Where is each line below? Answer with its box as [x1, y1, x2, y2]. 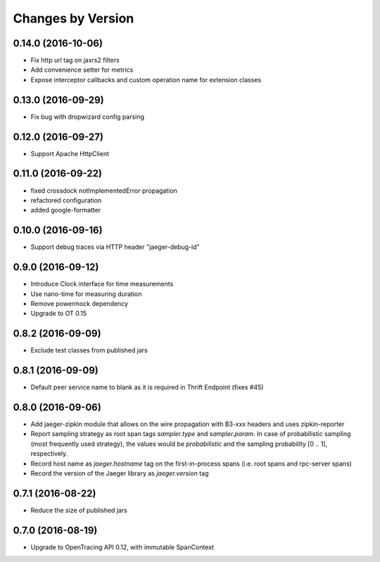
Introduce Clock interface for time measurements [30, 280, 174, 288]
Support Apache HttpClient [30, 149, 109, 158]
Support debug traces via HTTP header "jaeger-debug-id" [30, 243, 200, 251]
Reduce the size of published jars [30, 506, 128, 514]
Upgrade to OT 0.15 [30, 309, 87, 318]
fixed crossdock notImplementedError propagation [30, 186, 177, 195]
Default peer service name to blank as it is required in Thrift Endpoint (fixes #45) [30, 383, 264, 392]
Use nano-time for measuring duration [30, 289, 142, 298]
